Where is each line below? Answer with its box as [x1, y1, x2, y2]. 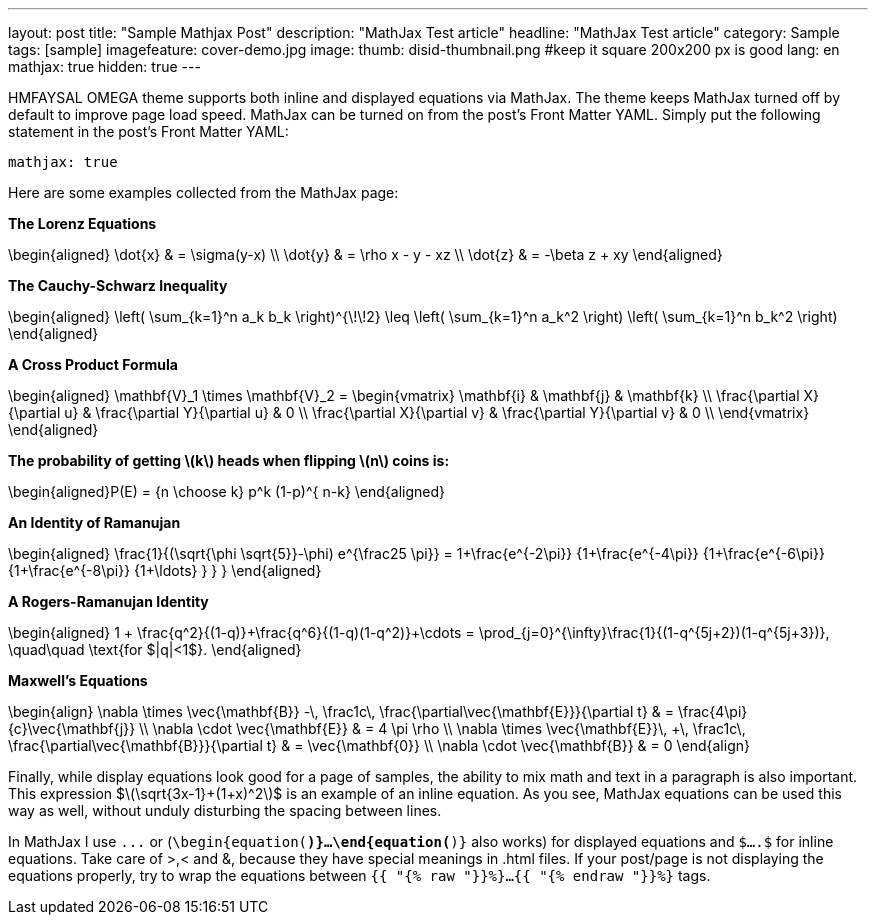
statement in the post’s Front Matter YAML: [8, 123, 289, 140]
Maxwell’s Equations [8, 672, 148, 689]
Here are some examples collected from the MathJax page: [8, 184, 399, 201]
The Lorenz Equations [8, 215, 157, 232]
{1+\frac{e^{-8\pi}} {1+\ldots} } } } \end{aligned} [8, 562, 322, 579]
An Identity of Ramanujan [8, 514, 181, 531]
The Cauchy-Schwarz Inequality [8, 277, 228, 294]
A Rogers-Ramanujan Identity [8, 593, 209, 610]
